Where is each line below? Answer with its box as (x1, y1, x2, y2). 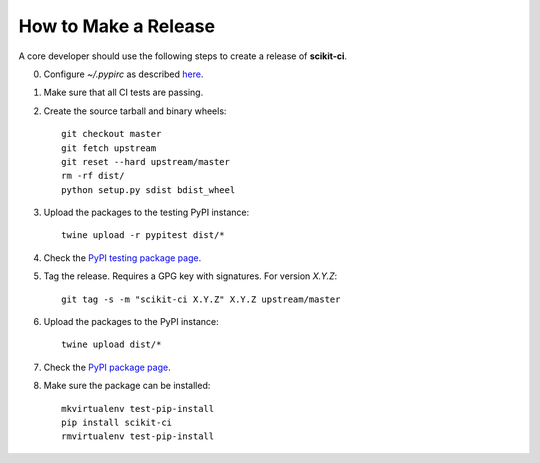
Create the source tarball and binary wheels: (43, 105, 227, 117)
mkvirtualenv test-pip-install (61, 403, 215, 414)
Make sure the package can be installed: (43, 380, 211, 392)
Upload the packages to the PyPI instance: (43, 316, 219, 328)
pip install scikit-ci (61, 416, 173, 428)
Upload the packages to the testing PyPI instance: (43, 206, 250, 219)
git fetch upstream (61, 142, 157, 154)
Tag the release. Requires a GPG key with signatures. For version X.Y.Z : (43, 270, 338, 282)
